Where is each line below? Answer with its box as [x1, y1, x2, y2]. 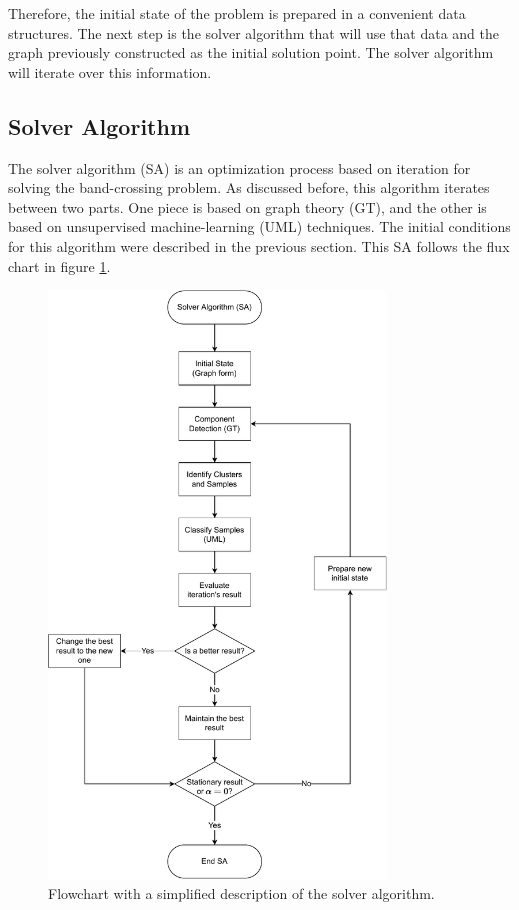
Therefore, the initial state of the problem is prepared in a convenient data [8, 3, 466, 23]
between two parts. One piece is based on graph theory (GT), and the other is [8, 196, 487, 217]
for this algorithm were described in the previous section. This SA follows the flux [8, 235, 510, 256]
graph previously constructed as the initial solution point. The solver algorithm [8, 42, 494, 63]
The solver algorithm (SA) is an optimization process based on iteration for [8, 157, 471, 178]
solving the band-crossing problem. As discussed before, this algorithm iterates [8, 177, 490, 198]
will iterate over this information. [8, 61, 212, 82]
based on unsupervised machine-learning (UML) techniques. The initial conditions [8, 216, 511, 237]
